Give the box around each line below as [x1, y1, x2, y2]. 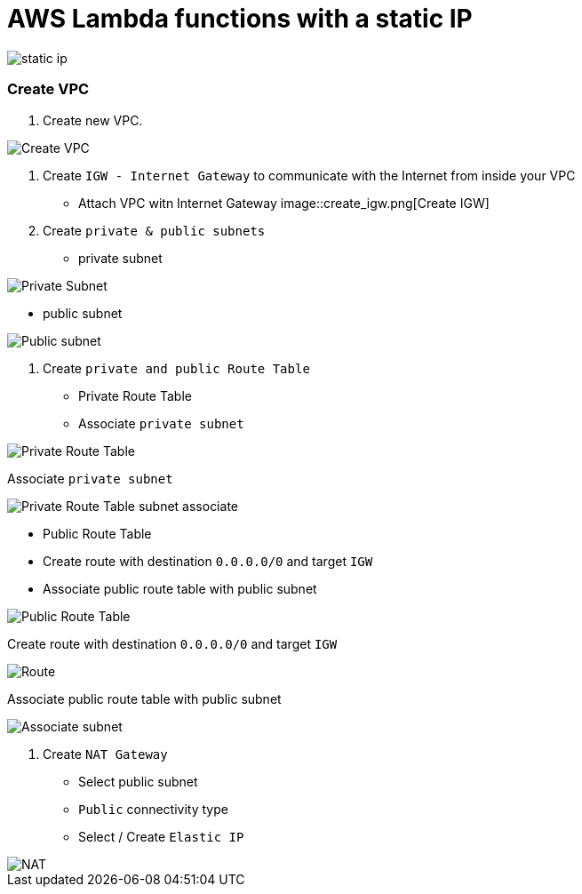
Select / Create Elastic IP [78, 828, 244, 844]
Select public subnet [78, 773, 198, 789]
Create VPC [7, 80, 90, 99]
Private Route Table [78, 387, 192, 403]
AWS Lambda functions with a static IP [7, 4, 473, 34]
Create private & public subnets [43, 222, 266, 238]
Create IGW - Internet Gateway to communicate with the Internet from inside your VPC [43, 167, 576, 183]
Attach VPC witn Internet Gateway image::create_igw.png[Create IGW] [78, 195, 490, 211]
